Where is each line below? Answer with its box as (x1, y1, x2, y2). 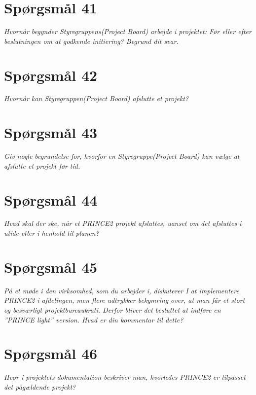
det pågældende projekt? (4, 381, 76, 392)
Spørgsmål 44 (4, 189, 98, 210)
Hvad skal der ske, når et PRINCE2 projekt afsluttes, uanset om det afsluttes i (4, 218, 242, 228)
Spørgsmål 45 (4, 256, 98, 277)
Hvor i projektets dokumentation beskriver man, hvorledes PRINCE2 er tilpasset (4, 372, 246, 382)
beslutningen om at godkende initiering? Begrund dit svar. (4, 36, 179, 46)
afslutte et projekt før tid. (4, 160, 80, 171)
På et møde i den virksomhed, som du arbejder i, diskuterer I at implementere (4, 285, 239, 295)
